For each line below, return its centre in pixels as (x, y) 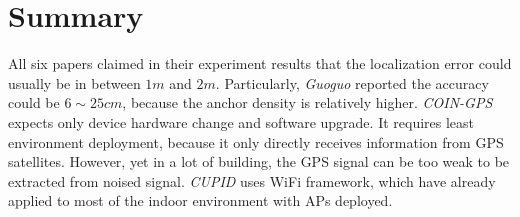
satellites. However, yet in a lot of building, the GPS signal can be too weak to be (259, 161)
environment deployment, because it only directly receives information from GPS (256, 141)
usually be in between (74, 82)
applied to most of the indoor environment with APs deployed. (200, 200)
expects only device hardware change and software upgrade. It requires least (241, 121)
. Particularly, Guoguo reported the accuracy (352, 82)
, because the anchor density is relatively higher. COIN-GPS (307, 102)
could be (34, 102)
